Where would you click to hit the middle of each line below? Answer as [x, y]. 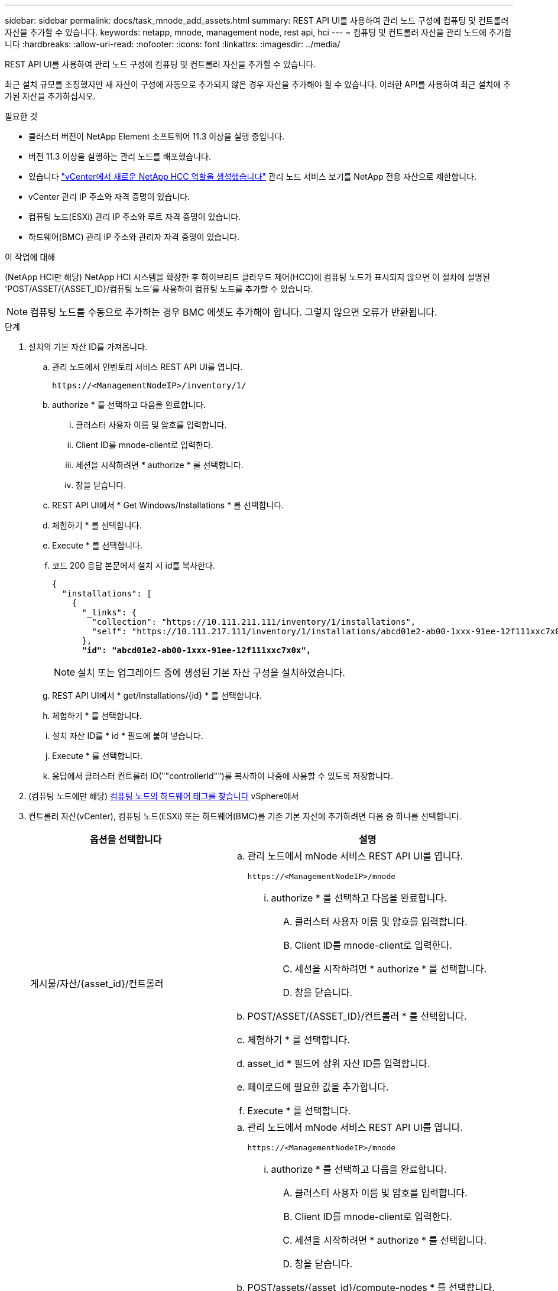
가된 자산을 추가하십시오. [50, 96]
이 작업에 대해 [30, 257]
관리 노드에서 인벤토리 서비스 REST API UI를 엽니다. [147, 367]
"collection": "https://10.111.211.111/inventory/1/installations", [254, 622]
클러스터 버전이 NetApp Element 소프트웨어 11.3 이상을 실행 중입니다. [157, 136]
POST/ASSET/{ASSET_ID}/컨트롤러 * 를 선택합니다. [357, 1016]
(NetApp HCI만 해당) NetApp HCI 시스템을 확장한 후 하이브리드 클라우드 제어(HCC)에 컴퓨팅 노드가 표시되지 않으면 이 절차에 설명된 [248, 277]
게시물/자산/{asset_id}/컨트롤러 [97, 983]
